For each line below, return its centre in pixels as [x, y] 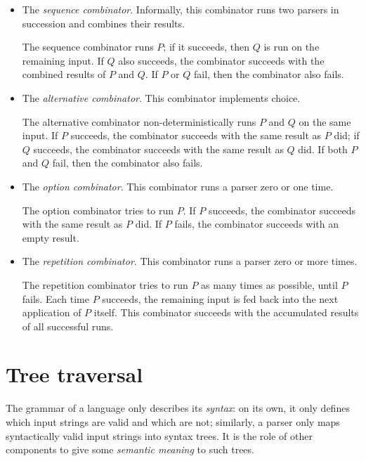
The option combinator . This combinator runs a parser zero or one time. [178, 186]
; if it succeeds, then [206, 47]
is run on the [292, 47]
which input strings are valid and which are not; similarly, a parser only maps [173, 422]
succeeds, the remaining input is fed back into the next [220, 298]
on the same [325, 121]
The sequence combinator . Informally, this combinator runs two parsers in [181, 9]
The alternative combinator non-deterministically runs [139, 121]
